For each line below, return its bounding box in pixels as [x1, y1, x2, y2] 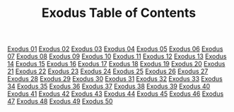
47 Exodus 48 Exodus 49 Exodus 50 [7, 97, 113, 106]
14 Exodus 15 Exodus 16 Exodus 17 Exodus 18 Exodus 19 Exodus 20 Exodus [7, 60, 226, 68]
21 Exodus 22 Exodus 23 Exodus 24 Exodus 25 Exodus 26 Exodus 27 [7, 67, 209, 75]
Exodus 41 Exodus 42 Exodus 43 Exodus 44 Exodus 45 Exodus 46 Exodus [7, 89, 224, 98]
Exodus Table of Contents [41, 5, 197, 21]
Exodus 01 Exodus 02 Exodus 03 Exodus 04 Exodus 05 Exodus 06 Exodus [7, 44, 223, 54]
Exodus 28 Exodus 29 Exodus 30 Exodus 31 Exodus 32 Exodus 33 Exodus [7, 75, 223, 83]
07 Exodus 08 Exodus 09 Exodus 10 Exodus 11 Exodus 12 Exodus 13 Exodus [7, 52, 227, 61]
